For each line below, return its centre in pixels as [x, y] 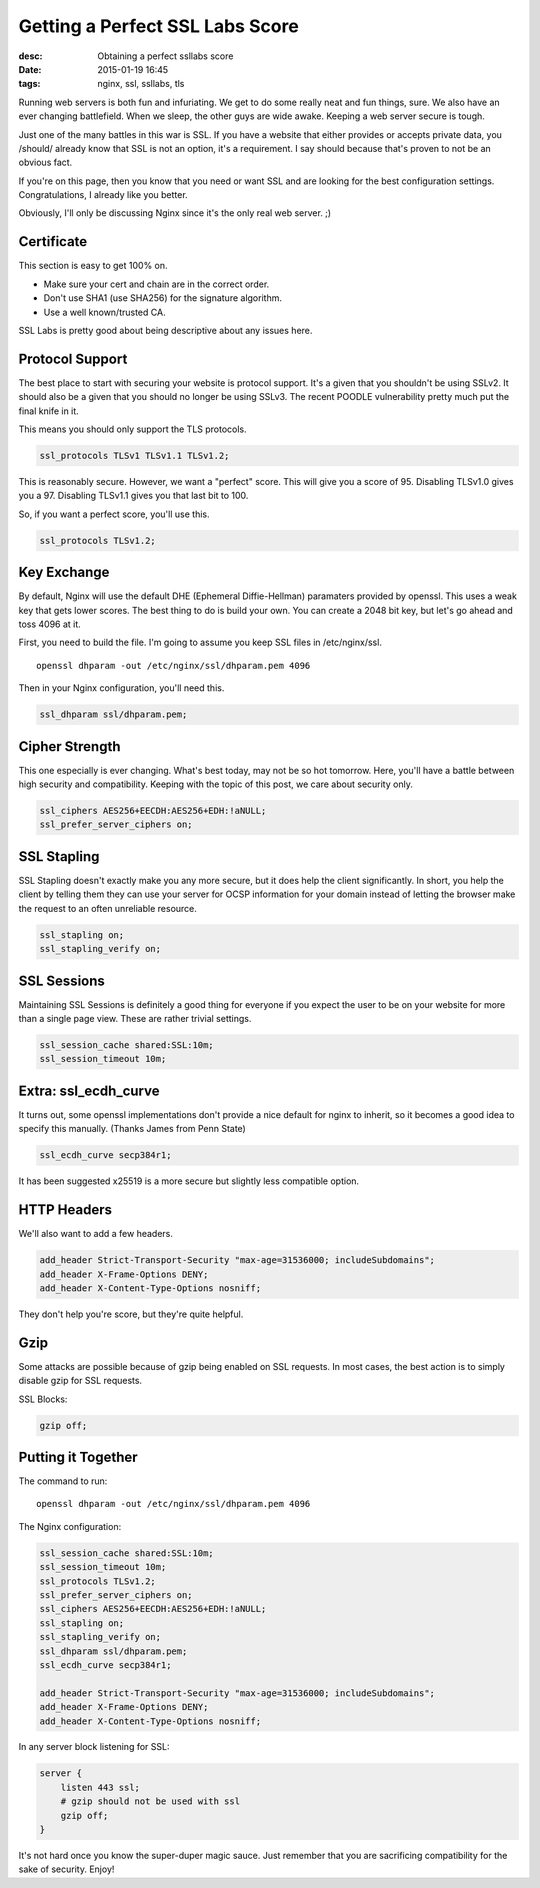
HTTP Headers [65, 1210]
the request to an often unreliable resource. [107, 908]
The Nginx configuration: [70, 1526]
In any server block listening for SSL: [94, 1747]
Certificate [53, 241]
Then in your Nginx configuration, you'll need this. [121, 688]
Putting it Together [78, 1456]
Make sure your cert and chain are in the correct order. [156, 284]
